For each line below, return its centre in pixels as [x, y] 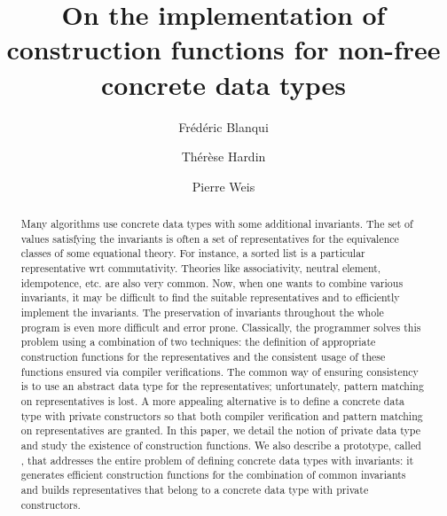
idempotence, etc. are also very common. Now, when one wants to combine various [212, 282]
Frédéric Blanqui [223, 126]
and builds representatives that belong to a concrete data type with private [195, 489]
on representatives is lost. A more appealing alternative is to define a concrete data [212, 400]
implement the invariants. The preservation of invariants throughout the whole [202, 313]
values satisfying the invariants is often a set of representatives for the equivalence [210, 238]
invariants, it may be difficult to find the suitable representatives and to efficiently [210, 297]
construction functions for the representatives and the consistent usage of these [203, 356]
